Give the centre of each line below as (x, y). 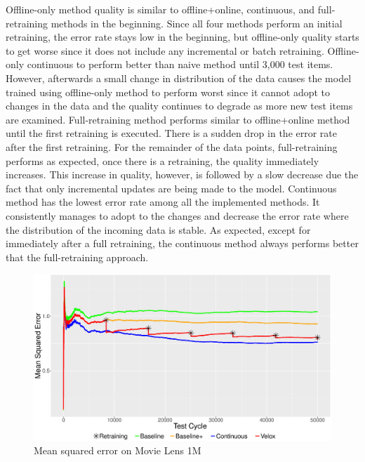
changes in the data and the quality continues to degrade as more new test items (179, 106)
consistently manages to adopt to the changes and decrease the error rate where (177, 215)
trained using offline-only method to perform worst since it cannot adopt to (168, 92)
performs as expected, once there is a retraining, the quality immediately (162, 160)
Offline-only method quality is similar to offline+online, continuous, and (160, 9)
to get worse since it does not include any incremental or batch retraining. (165, 50)
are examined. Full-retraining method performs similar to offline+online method (178, 119)
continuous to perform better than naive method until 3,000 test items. (180, 64)
